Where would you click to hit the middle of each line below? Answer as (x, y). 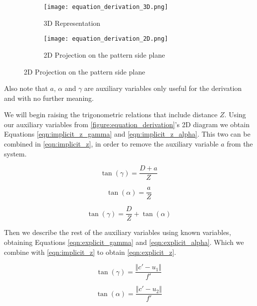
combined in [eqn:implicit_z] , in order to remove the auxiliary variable (111, 144)
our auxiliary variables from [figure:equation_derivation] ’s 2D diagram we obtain (127, 124)
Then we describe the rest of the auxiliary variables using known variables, (118, 232)
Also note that (26, 88)
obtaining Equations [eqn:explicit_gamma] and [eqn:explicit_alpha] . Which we (124, 242)
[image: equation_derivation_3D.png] (106, 7)
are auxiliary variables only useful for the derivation (163, 88)
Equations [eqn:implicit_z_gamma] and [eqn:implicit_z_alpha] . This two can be (127, 134)
